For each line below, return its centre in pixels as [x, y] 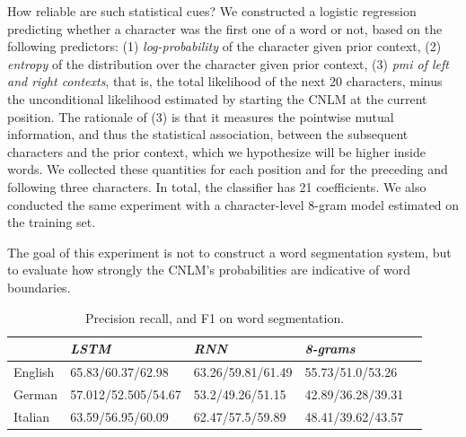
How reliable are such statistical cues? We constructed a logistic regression [212, 11]
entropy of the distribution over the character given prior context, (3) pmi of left [228, 63]
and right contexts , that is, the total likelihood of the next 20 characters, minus [225, 81]
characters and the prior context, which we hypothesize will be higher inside [216, 151]
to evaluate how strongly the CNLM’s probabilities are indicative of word [209, 270]
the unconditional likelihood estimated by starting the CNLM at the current [217, 98]
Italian [32, 416]
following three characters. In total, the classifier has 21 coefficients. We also [217, 186]
